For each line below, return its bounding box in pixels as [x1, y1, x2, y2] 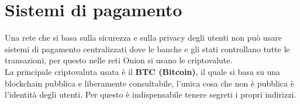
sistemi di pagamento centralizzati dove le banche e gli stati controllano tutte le [5, 42, 290, 55]
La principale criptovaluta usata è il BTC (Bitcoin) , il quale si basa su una [5, 65, 281, 77]
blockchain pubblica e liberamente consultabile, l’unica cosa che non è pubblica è [5, 77, 294, 89]
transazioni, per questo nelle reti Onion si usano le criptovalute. [5, 54, 233, 66]
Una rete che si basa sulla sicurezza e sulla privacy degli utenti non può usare [5, 31, 282, 44]
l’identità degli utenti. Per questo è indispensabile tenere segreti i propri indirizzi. [5, 88, 296, 101]
